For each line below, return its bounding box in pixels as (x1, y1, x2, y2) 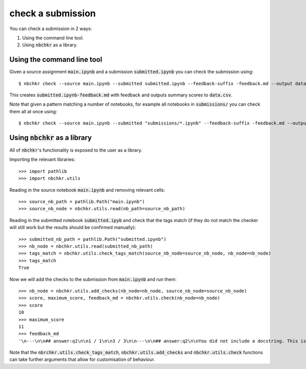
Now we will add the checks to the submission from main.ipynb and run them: (9, 276, 177, 282)
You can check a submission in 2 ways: (9, 26, 92, 32)
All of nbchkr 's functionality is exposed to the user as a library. (9, 147, 142, 153)
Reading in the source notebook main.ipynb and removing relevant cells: (9, 187, 165, 193)
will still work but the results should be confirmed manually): (9, 225, 136, 231)
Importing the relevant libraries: (9, 156, 76, 163)
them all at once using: (9, 108, 57, 114)
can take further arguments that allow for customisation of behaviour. (9, 356, 155, 362)
